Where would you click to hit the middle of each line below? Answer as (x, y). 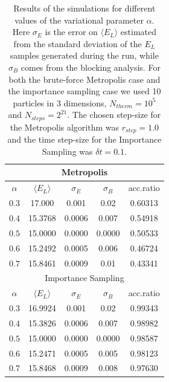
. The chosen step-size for (114, 115)
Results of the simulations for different (84, 8)
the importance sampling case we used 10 (84, 91)
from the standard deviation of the (78, 43)
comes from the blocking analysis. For (91, 67)
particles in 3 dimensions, (60, 102)
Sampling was (67, 151)
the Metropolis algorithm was (65, 127)
